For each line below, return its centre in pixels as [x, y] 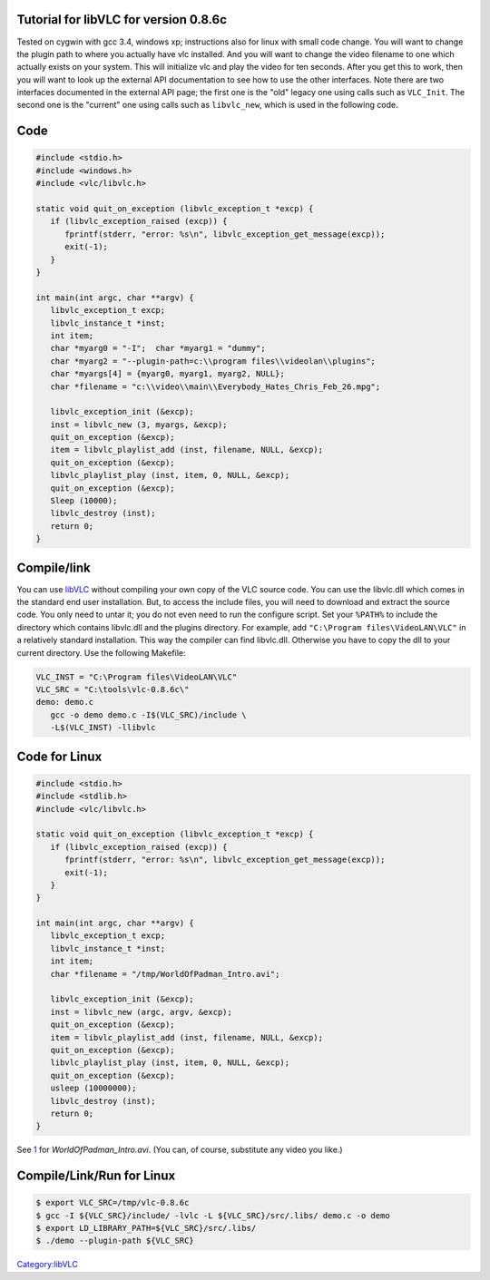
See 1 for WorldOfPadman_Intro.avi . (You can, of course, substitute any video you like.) [180, 1150]
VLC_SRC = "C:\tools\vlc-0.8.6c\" [113, 690]
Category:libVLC [48, 1265]
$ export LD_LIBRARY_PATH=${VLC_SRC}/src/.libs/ [146, 1228]
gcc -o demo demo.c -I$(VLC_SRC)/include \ [148, 715]
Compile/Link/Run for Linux [96, 1176]
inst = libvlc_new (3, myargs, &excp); [139, 425]
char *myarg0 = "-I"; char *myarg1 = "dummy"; [158, 348]
